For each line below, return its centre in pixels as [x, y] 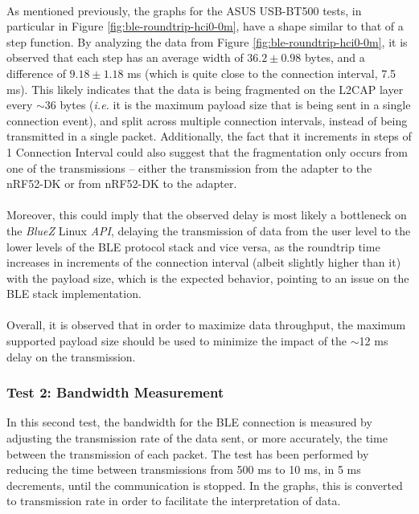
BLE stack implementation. [74, 294]
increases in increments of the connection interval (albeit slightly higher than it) [204, 262]
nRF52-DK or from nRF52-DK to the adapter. [122, 184]
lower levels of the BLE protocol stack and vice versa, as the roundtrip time [193, 246]
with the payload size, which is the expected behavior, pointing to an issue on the [208, 277]
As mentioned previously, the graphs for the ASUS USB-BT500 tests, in [184, 10]
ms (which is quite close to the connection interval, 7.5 [262, 73]
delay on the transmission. [71, 356]
